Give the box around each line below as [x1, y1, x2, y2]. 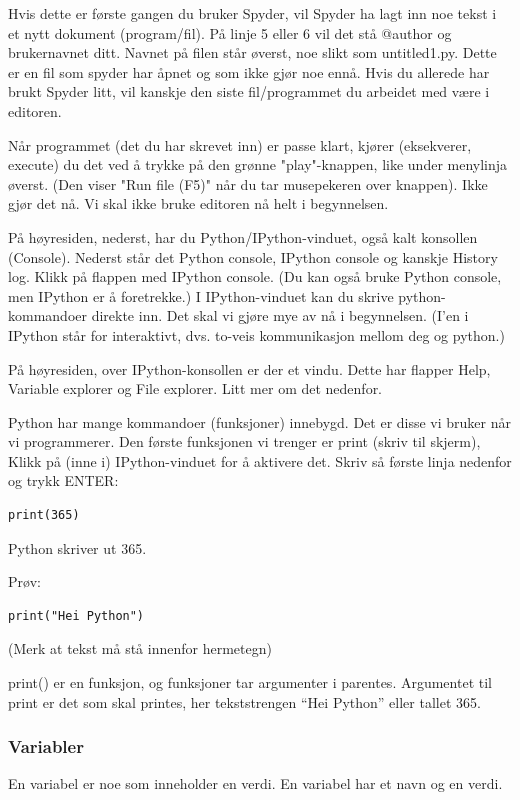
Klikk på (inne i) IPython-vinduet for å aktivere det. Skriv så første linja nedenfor [8, 450, 512, 471]
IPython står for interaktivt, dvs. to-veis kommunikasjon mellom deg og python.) [8, 324, 505, 345]
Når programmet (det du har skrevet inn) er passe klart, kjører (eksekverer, [8, 134, 472, 155]
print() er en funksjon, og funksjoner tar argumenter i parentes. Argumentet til [8, 672, 492, 693]
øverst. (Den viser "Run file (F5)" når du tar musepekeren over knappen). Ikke [8, 173, 488, 194]
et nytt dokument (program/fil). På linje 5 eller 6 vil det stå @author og [8, 22, 452, 43]
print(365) [8, 508, 80, 523]
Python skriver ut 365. [8, 537, 147, 558]
